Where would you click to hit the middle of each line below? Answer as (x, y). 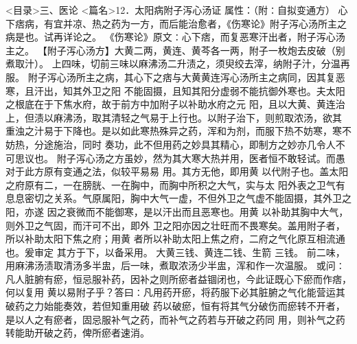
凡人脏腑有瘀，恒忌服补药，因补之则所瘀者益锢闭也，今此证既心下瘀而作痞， (178, 278)
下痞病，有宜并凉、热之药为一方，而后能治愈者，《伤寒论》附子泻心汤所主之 (176, 23)
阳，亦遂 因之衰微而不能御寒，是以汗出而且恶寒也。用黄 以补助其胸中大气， (177, 211)
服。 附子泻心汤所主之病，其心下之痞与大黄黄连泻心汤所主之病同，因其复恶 (175, 77)
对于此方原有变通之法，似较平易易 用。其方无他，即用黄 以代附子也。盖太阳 (177, 171)
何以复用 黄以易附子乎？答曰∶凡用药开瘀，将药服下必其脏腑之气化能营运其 (175, 292)
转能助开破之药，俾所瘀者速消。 (78, 333)
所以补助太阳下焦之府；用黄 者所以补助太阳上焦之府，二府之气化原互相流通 (175, 239)
